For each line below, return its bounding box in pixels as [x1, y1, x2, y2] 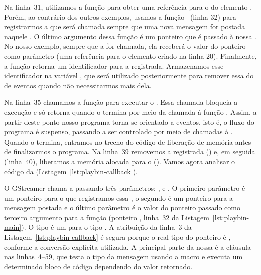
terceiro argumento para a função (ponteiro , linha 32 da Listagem [4, 212, 209, 222]
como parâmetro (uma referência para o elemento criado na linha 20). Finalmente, [4, 50, 257, 61]
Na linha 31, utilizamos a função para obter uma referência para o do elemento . [4, 2, 252, 12]
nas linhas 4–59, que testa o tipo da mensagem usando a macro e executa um [4, 251, 243, 262]
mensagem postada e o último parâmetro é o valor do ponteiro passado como [4, 202, 240, 213]
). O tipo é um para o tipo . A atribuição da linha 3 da [21, 222, 192, 232]
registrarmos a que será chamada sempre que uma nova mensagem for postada [4, 21, 245, 32]
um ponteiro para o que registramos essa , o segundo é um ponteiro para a [4, 192, 233, 203]
